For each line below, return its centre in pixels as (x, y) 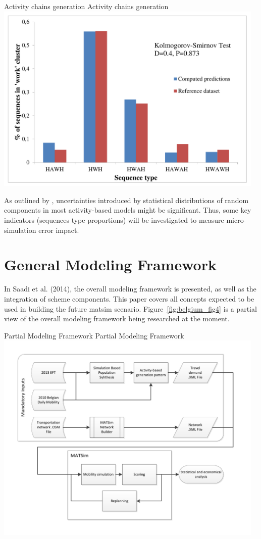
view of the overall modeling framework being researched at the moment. (117, 318)
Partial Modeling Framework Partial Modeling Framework (94, 335)
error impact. (59, 230)
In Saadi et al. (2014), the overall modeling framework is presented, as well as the (130, 289)
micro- (236, 220)
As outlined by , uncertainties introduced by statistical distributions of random (126, 200)
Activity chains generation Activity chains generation (86, 6)
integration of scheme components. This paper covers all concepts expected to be (129, 298)
